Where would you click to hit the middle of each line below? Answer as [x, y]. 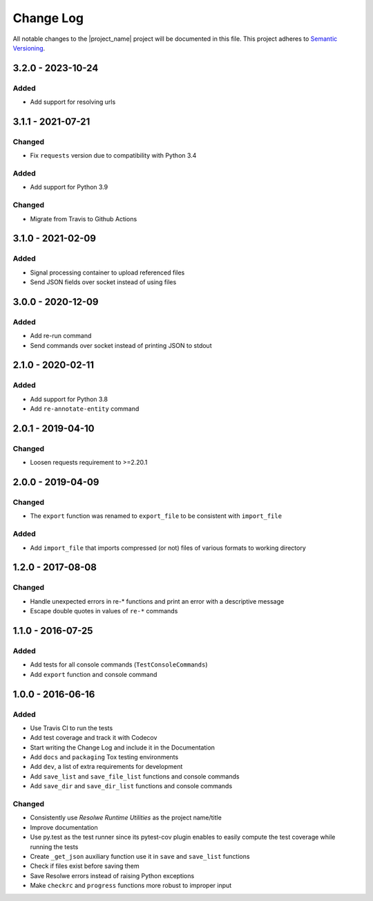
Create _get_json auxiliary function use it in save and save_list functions [140, 856]
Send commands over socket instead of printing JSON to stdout [121, 345]
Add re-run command [61, 336]
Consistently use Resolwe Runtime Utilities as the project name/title [126, 818]
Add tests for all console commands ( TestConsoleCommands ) [119, 665]
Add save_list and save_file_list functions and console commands [135, 776]
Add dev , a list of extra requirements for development [106, 767]
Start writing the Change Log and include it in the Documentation [123, 747]
